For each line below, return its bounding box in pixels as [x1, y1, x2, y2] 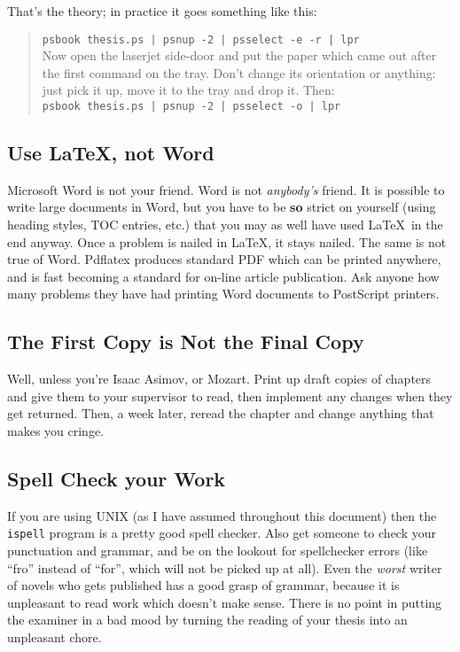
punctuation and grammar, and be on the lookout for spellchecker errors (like [7, 541, 428, 560]
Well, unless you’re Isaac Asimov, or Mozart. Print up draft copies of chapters [7, 369, 432, 388]
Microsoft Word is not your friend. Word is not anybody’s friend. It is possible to [7, 180, 445, 198]
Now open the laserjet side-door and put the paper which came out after [42, 46, 437, 65]
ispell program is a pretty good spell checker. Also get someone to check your [7, 524, 436, 542]
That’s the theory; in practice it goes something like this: [7, 2, 317, 19]
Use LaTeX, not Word [7, 139, 214, 167]
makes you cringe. [7, 422, 104, 440]
